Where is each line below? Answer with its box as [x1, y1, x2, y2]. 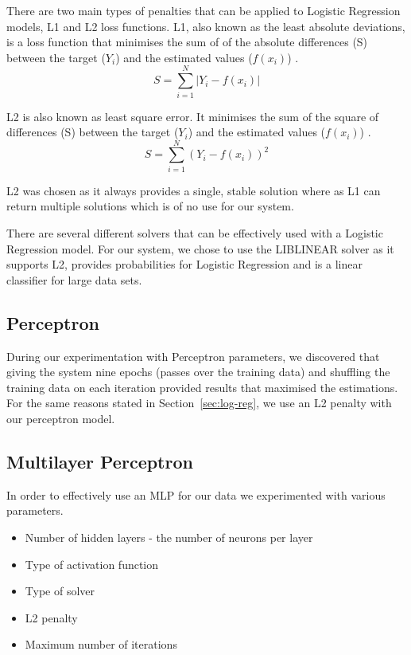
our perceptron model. [6, 410, 115, 426]
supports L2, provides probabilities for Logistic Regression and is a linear [6, 256, 363, 273]
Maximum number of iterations [25, 636, 177, 653]
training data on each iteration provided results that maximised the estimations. [6, 378, 398, 395]
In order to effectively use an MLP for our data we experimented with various [6, 486, 386, 503]
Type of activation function [25, 555, 159, 572]
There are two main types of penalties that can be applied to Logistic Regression [6, 2, 401, 18]
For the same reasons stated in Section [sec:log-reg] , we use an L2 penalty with [6, 394, 392, 411]
